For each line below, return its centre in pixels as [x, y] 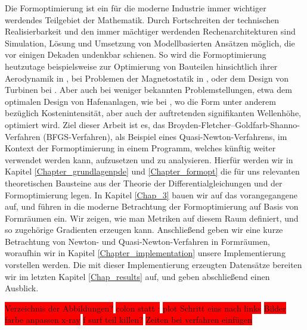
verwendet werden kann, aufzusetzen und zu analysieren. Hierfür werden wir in [149, 159]
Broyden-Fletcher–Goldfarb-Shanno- [234, 124]
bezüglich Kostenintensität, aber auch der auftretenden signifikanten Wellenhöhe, [153, 113]
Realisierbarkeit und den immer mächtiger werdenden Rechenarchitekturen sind [150, 31]
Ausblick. [22, 288]
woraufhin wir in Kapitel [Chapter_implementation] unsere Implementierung [145, 253]
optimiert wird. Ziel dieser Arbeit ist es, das [85, 124]
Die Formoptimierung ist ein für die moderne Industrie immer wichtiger [136, 8]
